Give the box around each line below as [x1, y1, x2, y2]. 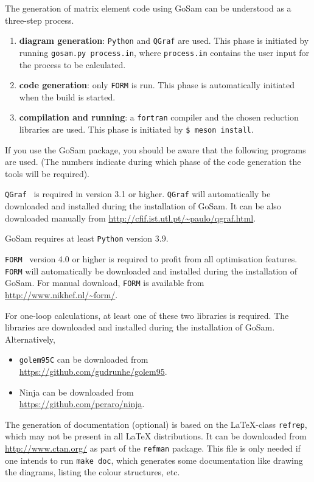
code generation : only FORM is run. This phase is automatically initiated [19, 79, 295, 91]
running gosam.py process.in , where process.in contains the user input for [19, 46, 310, 58]
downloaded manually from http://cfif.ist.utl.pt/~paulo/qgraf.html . [5, 211, 256, 224]
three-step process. [5, 13, 74, 26]
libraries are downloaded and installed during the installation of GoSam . [5, 321, 275, 334]
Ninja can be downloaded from [19, 385, 134, 398]
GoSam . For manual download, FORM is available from [5, 276, 204, 289]
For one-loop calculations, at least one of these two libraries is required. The [5, 309, 289, 321]
